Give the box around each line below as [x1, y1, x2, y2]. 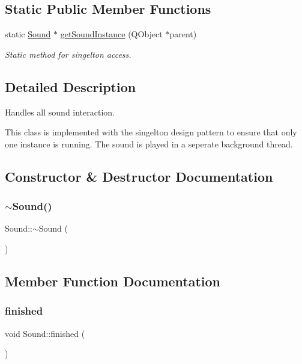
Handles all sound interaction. [5, 105, 115, 118]
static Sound [5, 28, 51, 40]
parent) [169, 28, 197, 40]
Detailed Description [5, 77, 136, 96]
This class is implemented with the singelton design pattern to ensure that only [5, 126, 297, 138]
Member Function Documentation [5, 271, 221, 290]
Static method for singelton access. [5, 48, 131, 60]
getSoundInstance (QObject [60, 28, 163, 40]
